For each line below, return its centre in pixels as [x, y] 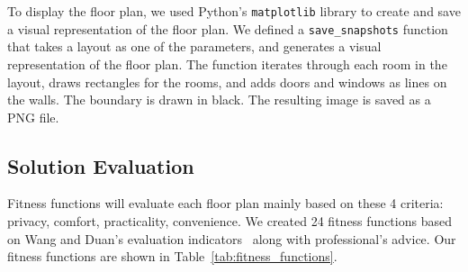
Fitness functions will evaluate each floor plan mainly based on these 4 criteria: [225, 203]
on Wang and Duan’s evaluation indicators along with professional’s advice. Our [232, 238]
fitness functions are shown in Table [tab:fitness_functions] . [172, 256]
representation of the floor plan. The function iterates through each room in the [227, 63]
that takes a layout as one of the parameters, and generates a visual [194, 46]
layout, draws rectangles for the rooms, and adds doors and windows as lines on [227, 82]
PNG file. [33, 117]
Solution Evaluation [101, 165]
